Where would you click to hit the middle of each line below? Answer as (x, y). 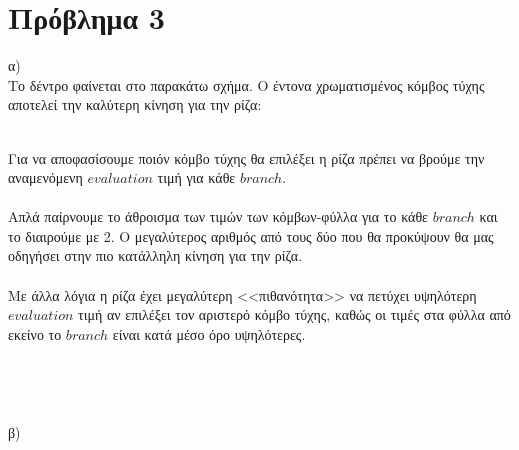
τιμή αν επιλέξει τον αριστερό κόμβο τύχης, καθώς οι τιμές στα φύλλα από (294, 314)
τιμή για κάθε (196, 177)
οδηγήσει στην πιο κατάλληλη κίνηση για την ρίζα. (155, 255)
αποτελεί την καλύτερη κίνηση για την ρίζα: (135, 104)
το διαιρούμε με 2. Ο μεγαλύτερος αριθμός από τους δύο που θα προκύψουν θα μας (251, 235)
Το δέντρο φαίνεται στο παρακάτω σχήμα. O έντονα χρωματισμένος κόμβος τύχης (246, 84)
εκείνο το (35, 333)
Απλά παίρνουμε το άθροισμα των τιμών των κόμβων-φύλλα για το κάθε (218, 216)
